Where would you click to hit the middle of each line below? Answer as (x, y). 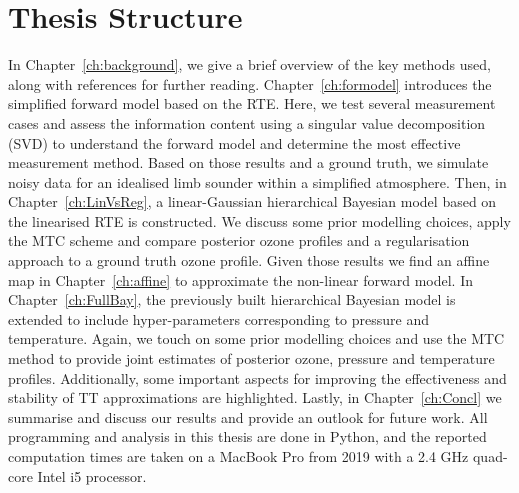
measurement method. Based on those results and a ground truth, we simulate (248, 162)
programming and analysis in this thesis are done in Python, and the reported (247, 436)
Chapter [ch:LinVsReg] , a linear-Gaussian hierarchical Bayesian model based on (252, 201)
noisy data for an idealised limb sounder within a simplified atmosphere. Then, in (257, 181)
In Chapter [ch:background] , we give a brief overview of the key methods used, (249, 64)
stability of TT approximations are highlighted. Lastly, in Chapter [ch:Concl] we (255, 397)
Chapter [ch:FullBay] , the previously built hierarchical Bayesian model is (232, 299)
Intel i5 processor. (92, 475)
